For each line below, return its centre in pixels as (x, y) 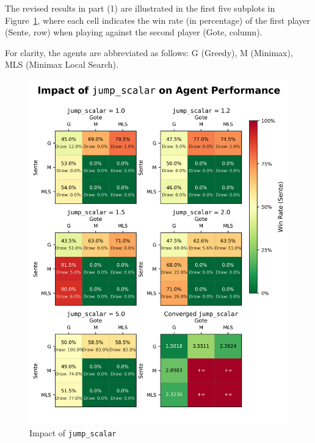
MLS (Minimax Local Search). (62, 64)
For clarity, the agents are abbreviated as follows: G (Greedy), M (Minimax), (149, 52)
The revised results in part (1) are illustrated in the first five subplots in (140, 8)
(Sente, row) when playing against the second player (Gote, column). (134, 32)
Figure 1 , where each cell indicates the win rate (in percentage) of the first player (157, 20)
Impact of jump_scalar (73, 432)
